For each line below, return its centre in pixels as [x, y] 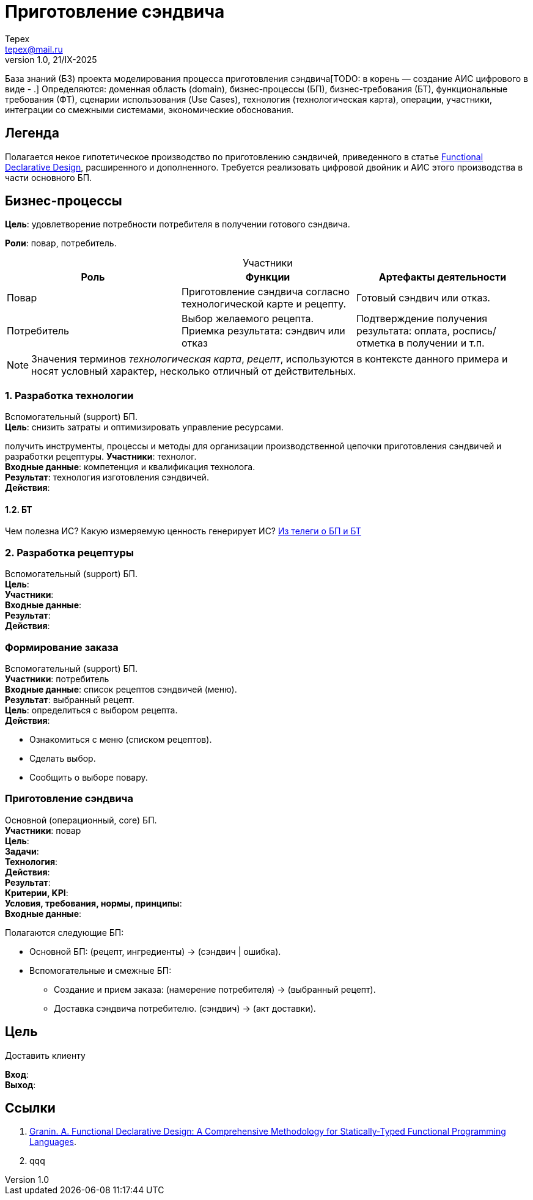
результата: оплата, [403, 331]
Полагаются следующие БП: [64, 932]
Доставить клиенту [45, 1055]
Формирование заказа [62, 647]
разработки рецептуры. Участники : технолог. [101, 457]
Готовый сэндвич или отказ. [423, 298]
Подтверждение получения [422, 319]
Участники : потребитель [57, 679]
